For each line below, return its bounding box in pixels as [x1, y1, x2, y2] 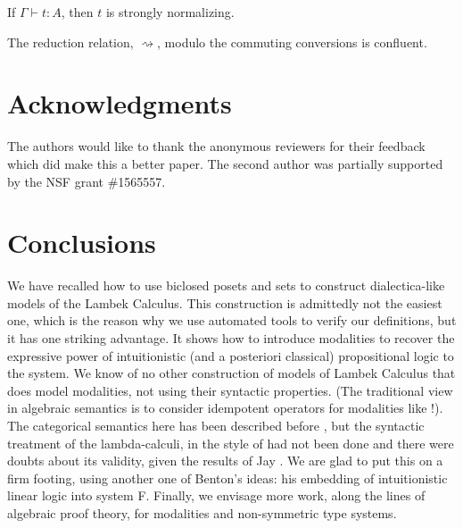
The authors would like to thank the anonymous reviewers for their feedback [7, 137, 426, 155]
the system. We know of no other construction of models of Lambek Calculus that [7, 364, 456, 382]
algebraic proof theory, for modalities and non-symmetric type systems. [7, 503, 397, 522]
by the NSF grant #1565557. [7, 172, 166, 190]
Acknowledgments [7, 85, 232, 122]
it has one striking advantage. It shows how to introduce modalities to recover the [7, 329, 455, 347]
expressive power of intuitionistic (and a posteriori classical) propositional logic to [7, 346, 454, 365]
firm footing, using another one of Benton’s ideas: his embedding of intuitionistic [7, 468, 448, 487]
